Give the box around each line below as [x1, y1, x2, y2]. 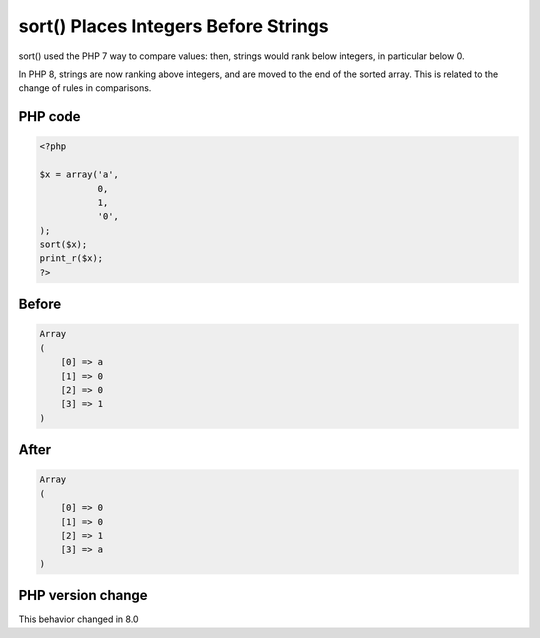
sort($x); [39, 239, 88, 250]
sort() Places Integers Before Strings [18, 15, 329, 37]
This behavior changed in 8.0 [18, 613, 139, 625]
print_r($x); [39, 253, 104, 264]
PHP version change [18, 587, 149, 604]
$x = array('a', [39, 169, 120, 180]
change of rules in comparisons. [18, 82, 152, 94]
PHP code [18, 108, 81, 125]
